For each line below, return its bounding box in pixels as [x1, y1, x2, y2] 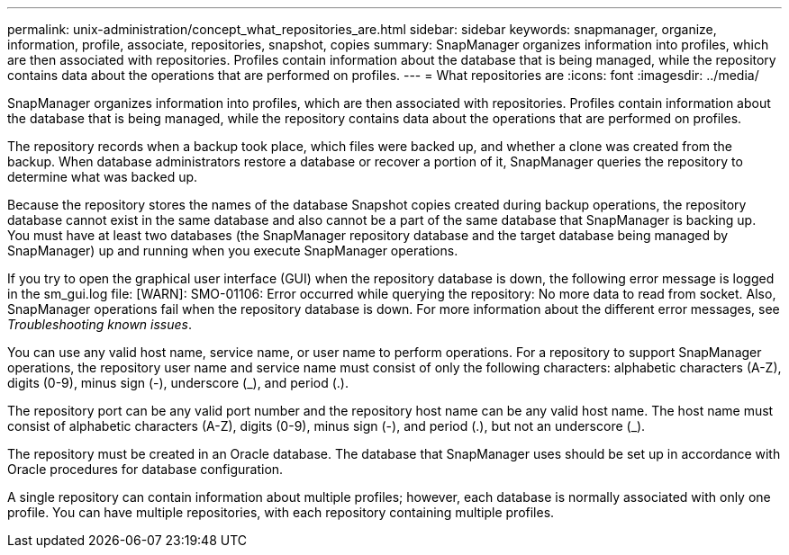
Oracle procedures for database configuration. [7, 461, 284, 477]
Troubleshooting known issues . [7, 317, 193, 332]
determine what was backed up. [7, 169, 198, 184]
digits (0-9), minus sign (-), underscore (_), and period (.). [7, 375, 349, 390]
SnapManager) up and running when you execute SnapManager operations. [7, 243, 458, 258]
